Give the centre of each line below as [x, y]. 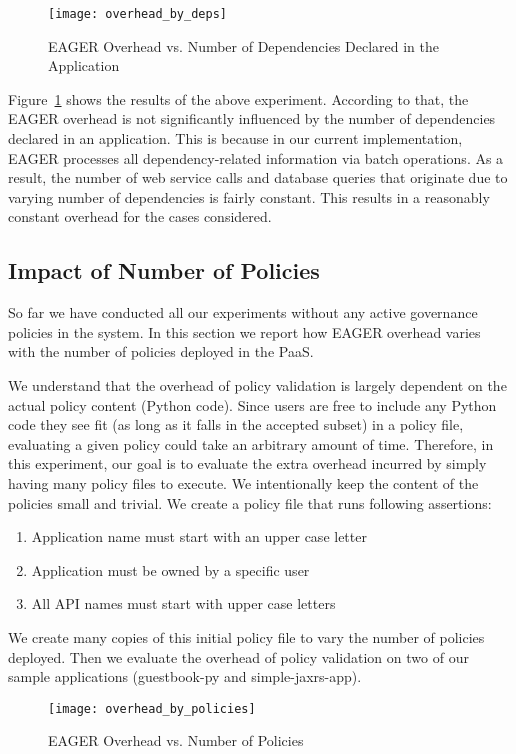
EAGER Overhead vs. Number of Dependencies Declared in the [244, 45]
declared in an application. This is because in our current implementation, [235, 138]
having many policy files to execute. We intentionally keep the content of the [243, 482]
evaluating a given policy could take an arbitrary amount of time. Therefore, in [251, 443]
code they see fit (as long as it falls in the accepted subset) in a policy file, [236, 424]
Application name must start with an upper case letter [199, 536]
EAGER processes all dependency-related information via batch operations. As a [256, 157]
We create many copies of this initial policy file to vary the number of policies [246, 636]
